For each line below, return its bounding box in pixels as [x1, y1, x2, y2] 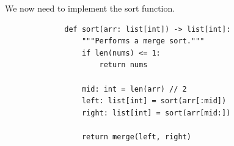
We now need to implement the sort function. [5, 2, 175, 14]
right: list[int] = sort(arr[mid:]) [81, 108, 231, 117]
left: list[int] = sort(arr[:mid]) [81, 97, 227, 106]
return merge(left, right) [81, 132, 191, 141]
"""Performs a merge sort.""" [81, 37, 205, 46]
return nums [99, 60, 148, 70]
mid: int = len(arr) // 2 [81, 84, 187, 93]
